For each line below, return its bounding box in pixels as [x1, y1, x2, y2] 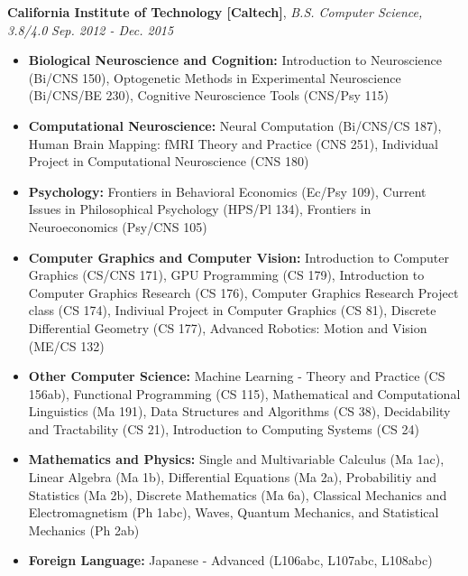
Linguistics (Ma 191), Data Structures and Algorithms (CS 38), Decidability [28, 402, 451, 421]
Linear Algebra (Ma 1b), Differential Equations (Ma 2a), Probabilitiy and [28, 468, 436, 487]
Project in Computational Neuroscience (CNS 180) [28, 152, 309, 171]
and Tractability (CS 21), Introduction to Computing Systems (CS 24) [28, 419, 419, 438]
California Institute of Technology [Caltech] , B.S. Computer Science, [7, 3, 423, 21]
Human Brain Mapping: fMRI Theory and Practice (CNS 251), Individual [28, 134, 439, 153]
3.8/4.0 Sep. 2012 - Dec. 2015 [7, 20, 174, 39]
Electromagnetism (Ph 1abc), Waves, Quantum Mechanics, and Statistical [28, 503, 439, 522]
